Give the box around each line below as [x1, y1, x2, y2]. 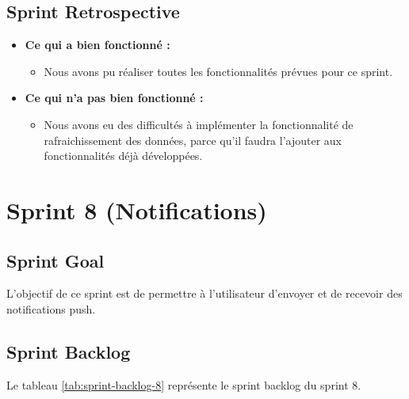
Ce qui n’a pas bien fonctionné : [25, 89, 204, 106]
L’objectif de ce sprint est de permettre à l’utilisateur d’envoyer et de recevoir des [6, 285, 403, 302]
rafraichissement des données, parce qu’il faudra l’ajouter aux [44, 131, 342, 148]
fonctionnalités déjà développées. [44, 147, 203, 164]
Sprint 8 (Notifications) [6, 193, 267, 226]
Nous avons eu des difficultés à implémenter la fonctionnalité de [44, 116, 354, 132]
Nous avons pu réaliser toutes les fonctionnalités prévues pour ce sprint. [44, 63, 393, 79]
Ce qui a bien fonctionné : [25, 36, 170, 53]
